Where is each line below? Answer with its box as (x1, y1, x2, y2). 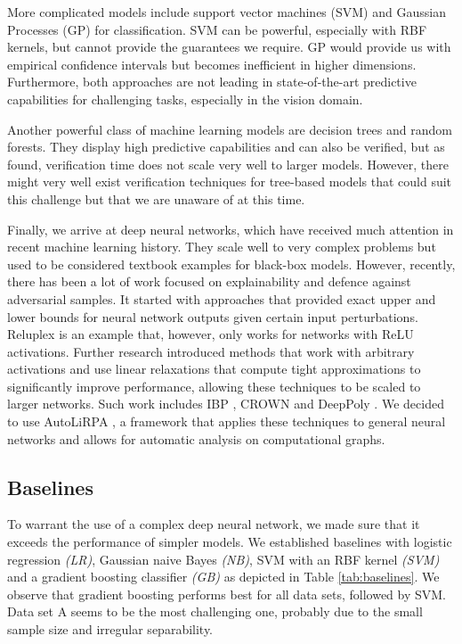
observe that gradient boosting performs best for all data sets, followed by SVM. (7, 584, 447, 603)
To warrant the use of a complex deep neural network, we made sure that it (7, 515, 420, 533)
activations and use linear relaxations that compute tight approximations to (7, 359, 421, 378)
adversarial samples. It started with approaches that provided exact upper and (7, 289, 436, 308)
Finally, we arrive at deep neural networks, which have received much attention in (7, 219, 454, 238)
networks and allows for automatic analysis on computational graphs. (7, 429, 385, 448)
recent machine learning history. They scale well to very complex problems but (7, 237, 436, 256)
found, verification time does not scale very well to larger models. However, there (7, 154, 449, 173)
